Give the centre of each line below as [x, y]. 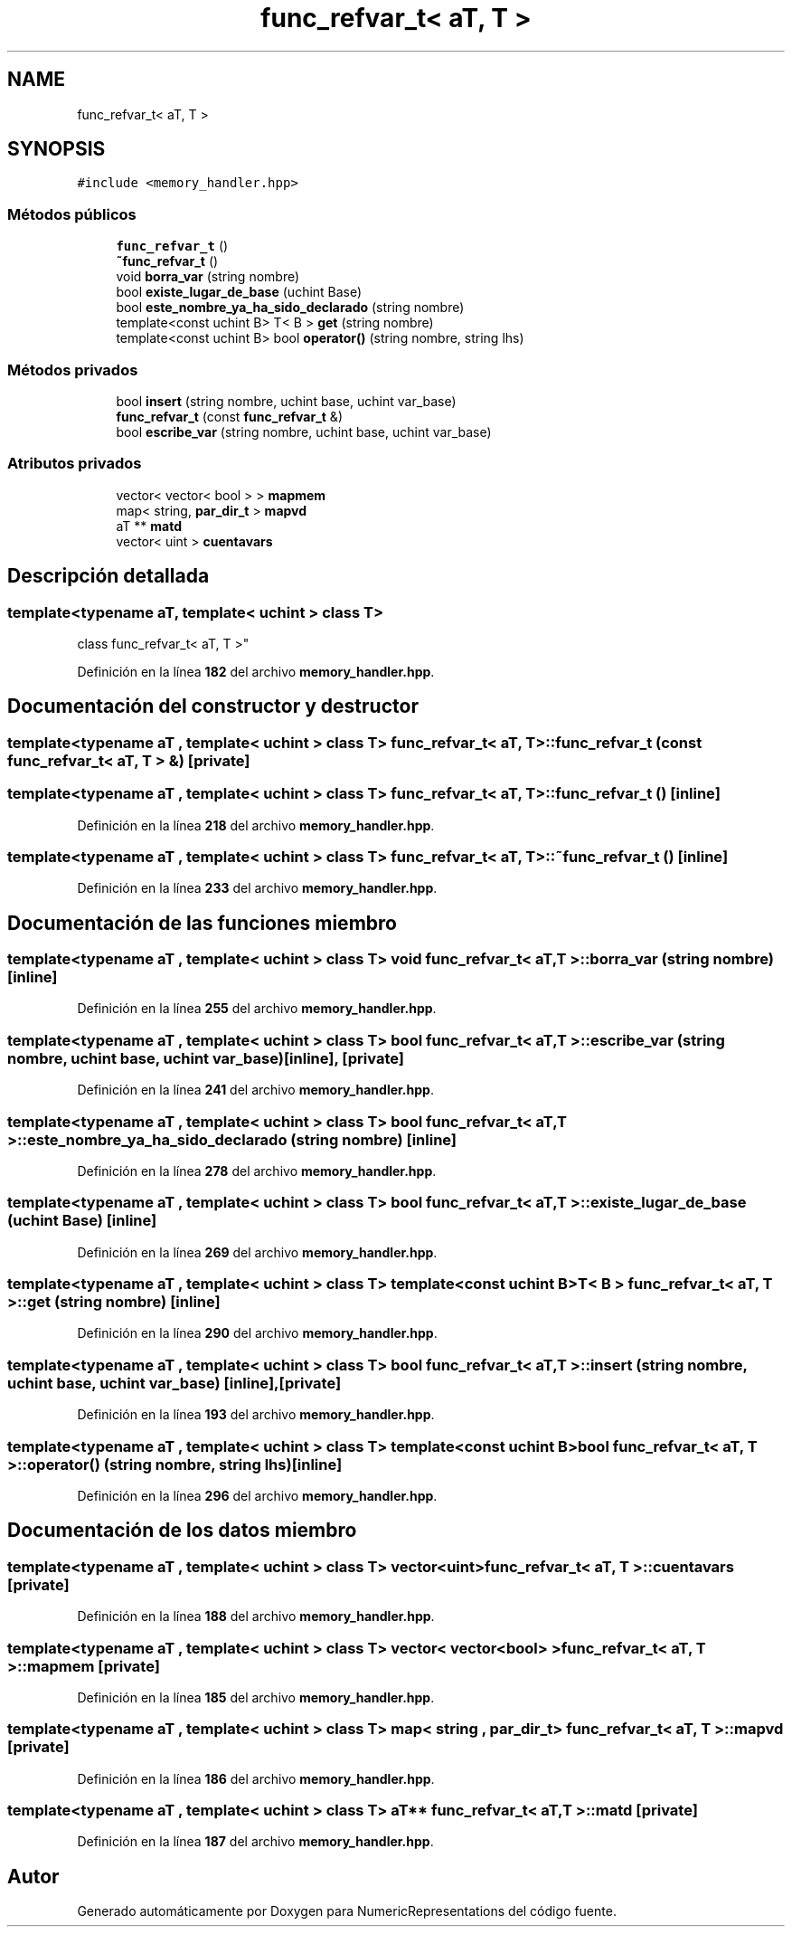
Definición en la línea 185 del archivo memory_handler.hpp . [256, 1697]
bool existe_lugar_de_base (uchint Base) [239, 292]
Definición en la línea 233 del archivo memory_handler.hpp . [257, 888]
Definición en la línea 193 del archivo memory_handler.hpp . [256, 1415]
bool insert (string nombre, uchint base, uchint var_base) [286, 401]
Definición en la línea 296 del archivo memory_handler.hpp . [257, 1495]
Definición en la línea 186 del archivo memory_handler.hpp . [256, 1778]
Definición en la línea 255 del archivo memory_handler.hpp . [257, 1009]
